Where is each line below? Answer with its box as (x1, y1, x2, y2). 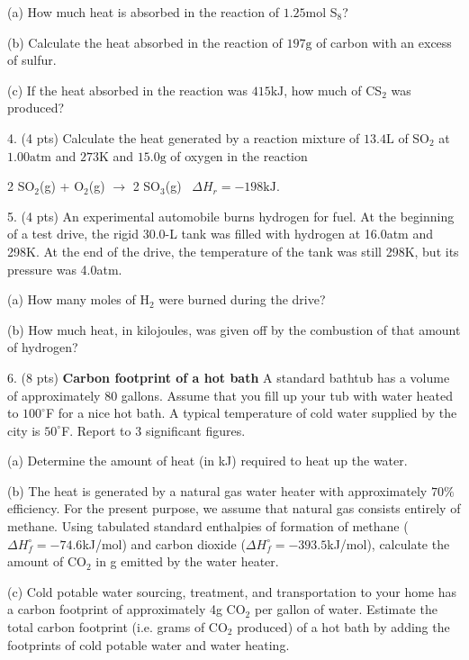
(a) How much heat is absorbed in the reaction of (7, 3, 279, 21)
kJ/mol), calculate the (327, 534, 450, 553)
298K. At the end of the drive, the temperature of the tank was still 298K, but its (7, 241, 459, 260)
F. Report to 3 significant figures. (61, 420, 246, 439)
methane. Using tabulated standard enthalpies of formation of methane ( (7, 517, 409, 536)
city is (7, 420, 41, 439)
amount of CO (7, 552, 86, 571)
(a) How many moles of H (7, 290, 149, 309)
